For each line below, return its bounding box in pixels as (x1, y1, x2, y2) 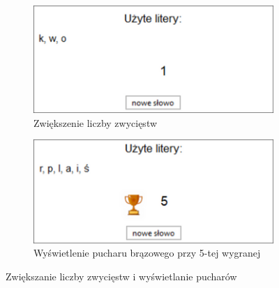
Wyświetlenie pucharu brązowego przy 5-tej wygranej (33, 245, 261, 260)
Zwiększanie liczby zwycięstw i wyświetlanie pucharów (6, 268, 237, 283)
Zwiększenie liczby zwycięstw (33, 115, 158, 130)
